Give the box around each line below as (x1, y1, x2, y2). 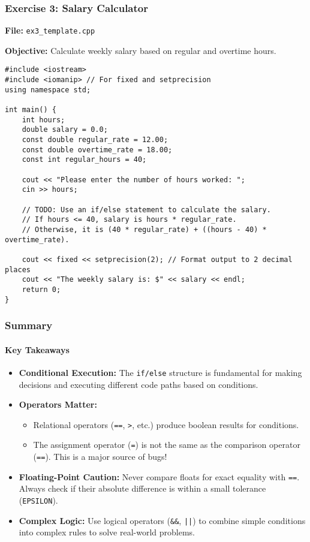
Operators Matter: (19, 398, 97, 411)
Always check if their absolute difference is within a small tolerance (19, 482, 266, 495)
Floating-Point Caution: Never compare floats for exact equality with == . (19, 470, 300, 483)
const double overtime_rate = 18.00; (22, 145, 173, 154)
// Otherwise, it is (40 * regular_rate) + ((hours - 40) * (22, 225, 267, 234)
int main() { (5, 106, 56, 115)
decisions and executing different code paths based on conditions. (19, 378, 258, 390)
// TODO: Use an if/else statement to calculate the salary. (22, 205, 271, 214)
